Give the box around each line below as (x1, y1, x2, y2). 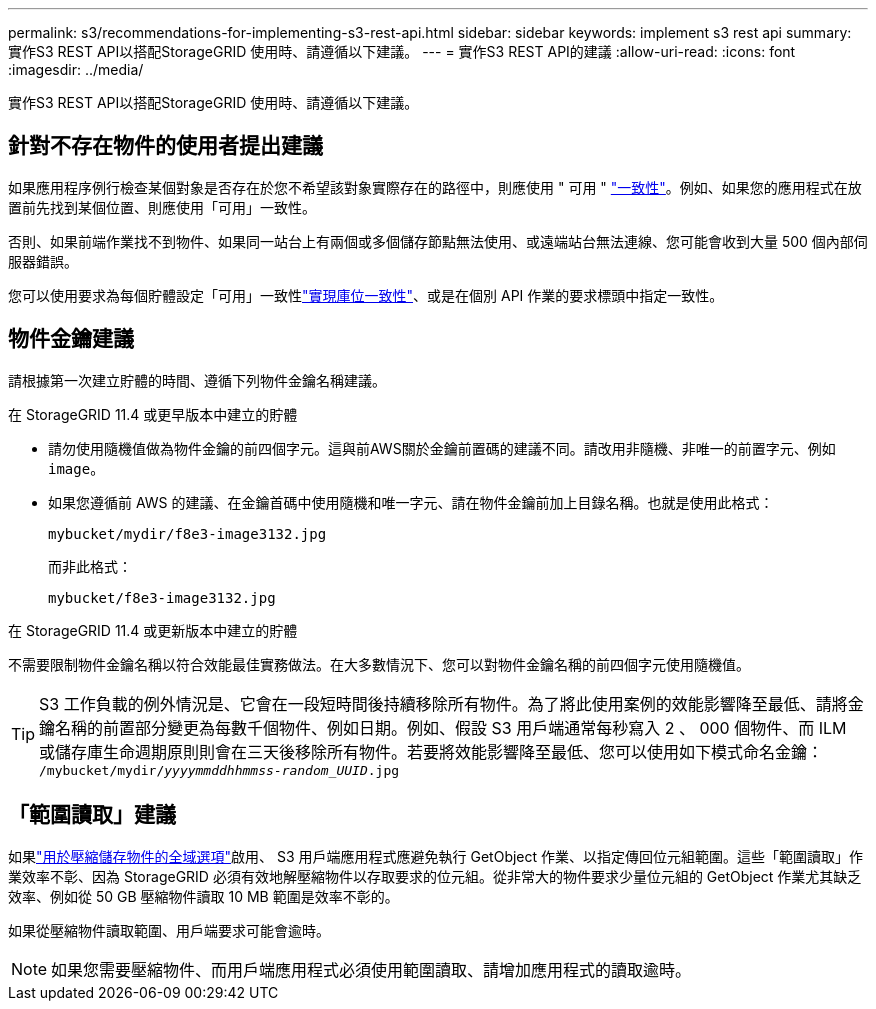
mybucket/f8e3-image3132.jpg (48, 589, 276, 606)
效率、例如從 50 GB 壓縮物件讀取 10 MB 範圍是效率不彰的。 (8, 887, 399, 905)
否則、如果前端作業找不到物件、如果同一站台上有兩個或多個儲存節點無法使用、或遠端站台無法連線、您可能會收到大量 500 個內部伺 (8, 232, 868, 250)
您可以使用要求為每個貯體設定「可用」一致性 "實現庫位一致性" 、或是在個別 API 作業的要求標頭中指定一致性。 (8, 286, 724, 304)
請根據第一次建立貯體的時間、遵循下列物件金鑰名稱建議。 (8, 371, 386, 389)
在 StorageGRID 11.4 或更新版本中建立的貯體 (8, 621, 298, 639)
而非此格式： (48, 557, 132, 575)
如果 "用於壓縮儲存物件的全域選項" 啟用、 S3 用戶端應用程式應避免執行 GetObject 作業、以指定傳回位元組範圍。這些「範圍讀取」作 (8, 847, 864, 865)
